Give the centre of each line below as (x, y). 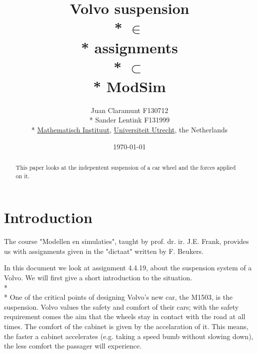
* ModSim (129, 86)
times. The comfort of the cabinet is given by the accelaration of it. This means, (126, 326)
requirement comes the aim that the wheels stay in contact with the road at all (125, 316)
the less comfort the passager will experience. (73, 346)
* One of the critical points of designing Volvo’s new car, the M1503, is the (118, 297)
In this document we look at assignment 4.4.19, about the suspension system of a (128, 268)
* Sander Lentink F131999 (129, 120)
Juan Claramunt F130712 (129, 110)
